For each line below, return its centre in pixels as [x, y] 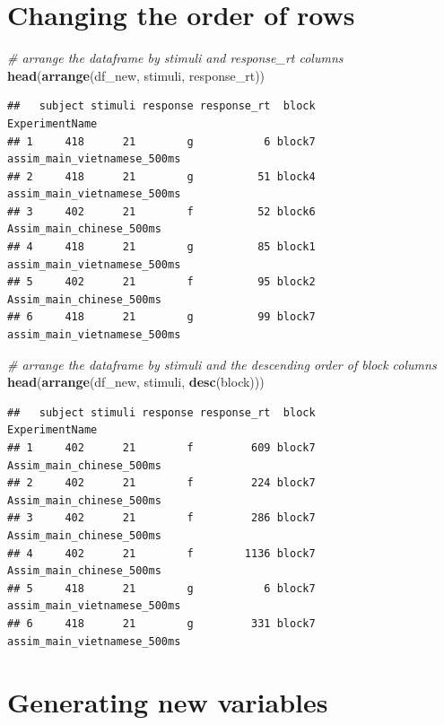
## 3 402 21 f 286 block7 [161, 518]
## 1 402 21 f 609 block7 [161, 448]
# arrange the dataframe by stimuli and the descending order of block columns [222, 364]
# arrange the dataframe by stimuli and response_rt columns [175, 58]
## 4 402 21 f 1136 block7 [161, 553]
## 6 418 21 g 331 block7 [161, 623]
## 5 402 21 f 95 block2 [161, 282]
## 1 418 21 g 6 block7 [161, 141]
